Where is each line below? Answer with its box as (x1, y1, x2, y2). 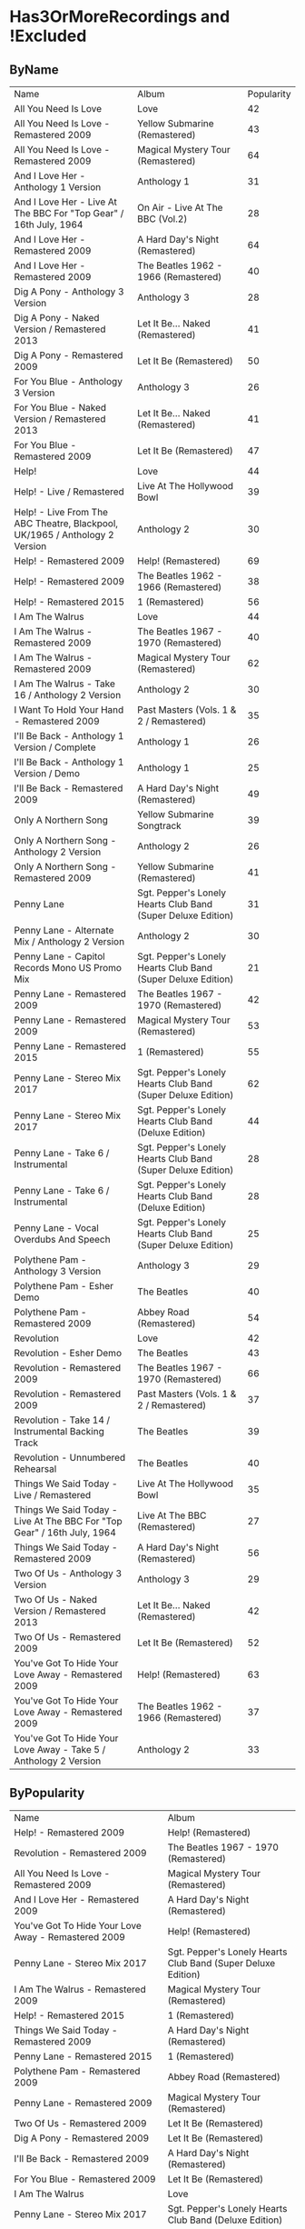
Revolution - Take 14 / (14, 1414, 111, 1426)
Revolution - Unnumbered (14, 1452, 126, 1464)
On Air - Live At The (137, 202, 223, 214)
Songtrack (137, 820, 182, 832)
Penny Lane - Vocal (14, 1222, 100, 1234)
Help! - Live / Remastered (14, 485, 124, 497)
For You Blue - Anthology (14, 375, 123, 387)
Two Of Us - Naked (14, 1594, 98, 1605)
